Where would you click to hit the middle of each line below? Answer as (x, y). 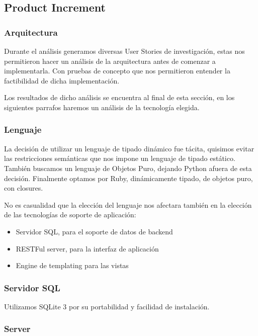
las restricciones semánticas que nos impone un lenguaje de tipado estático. (120, 158)
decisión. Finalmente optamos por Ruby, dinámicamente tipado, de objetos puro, (128, 178)
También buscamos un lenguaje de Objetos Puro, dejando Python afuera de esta (128, 168)
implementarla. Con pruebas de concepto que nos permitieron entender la (117, 71)
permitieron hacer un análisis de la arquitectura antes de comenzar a (110, 61)
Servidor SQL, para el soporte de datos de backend (94, 231)
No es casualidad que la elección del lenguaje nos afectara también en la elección (128, 204)
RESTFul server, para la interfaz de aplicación (87, 248)
